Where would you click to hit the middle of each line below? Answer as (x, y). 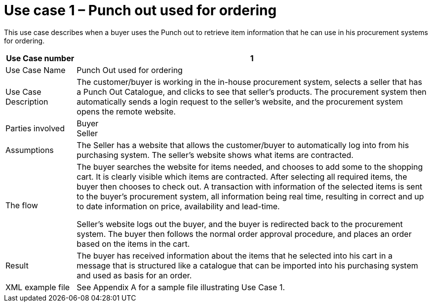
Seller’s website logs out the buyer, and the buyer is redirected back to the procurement (240, 224)
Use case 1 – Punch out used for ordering (140, 10)
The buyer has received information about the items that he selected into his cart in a (235, 255)
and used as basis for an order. (134, 275)
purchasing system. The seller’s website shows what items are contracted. (215, 155)
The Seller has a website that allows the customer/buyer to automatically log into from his (243, 145)
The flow (22, 205)
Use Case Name (36, 70)
